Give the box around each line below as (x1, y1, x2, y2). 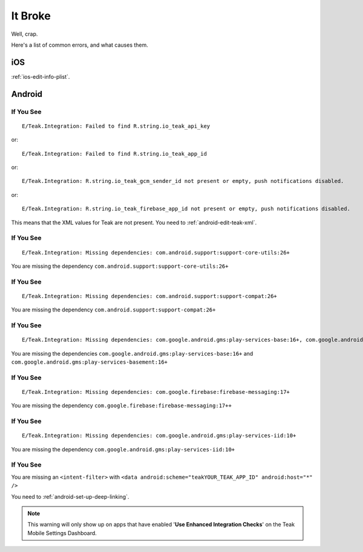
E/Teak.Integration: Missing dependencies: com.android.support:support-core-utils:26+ (22, 249, 290, 256)
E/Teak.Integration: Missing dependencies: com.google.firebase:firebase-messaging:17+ (22, 388, 290, 395)
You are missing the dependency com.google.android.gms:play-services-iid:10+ (11, 445, 235, 453)
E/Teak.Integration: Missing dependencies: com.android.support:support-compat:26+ (22, 293, 278, 299)
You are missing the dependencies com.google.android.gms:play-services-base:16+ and (11, 350, 253, 357)
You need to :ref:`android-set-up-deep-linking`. (11, 493, 129, 500)
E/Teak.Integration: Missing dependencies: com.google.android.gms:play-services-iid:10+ (22, 432, 296, 439)
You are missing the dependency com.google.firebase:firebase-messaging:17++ (11, 402, 232, 409)
